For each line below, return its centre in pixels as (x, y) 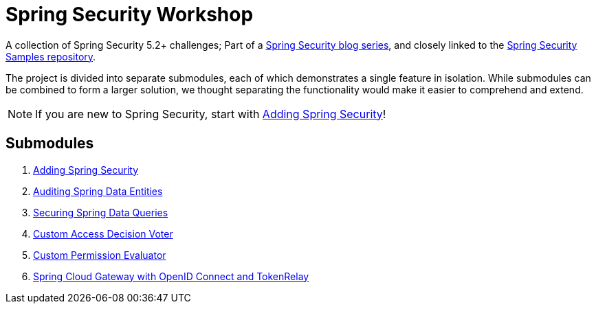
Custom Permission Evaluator (100, 255)
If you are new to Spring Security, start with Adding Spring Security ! (211, 114)
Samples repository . (51, 56)
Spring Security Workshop (130, 14)
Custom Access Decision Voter (103, 233)
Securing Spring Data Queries (101, 212)
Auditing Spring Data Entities (98, 191)
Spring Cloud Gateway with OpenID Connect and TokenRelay (171, 276)
